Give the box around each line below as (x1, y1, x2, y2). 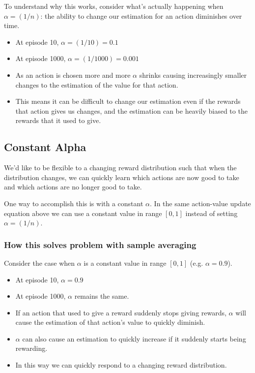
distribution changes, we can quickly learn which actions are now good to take (4, 172, 239, 182)
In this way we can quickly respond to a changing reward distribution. (15, 360, 227, 370)
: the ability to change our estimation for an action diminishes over (40, 10, 242, 21)
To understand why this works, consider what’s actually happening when (4, 1, 224, 11)
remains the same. (74, 291, 129, 301)
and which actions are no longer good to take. (4, 182, 142, 192)
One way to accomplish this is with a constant (4, 198, 143, 208)
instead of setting (185, 208, 238, 218)
